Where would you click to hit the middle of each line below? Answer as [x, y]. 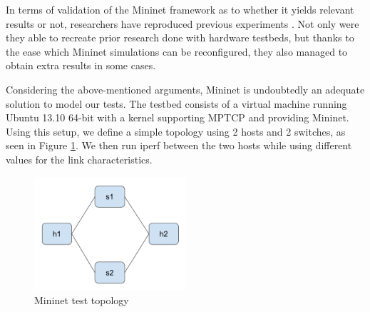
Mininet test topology [82, 300]
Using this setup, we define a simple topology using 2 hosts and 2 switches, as [176, 131]
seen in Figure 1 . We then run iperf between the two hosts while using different [179, 145]
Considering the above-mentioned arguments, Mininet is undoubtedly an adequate [185, 89]
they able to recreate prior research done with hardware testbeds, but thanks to [180, 37]
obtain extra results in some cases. [81, 65]
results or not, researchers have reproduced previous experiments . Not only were [183, 23]
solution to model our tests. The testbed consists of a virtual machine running [176, 103]
